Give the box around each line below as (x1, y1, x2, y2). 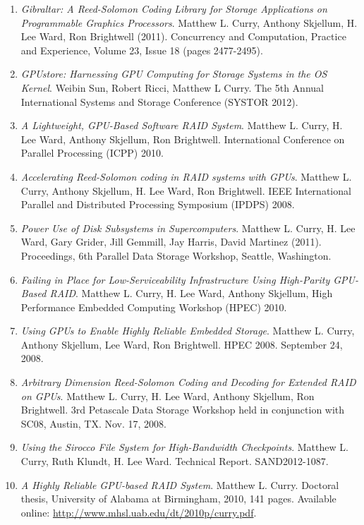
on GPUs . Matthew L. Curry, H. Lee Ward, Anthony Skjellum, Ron (20, 388, 315, 403)
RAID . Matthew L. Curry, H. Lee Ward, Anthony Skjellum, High (49, 286, 333, 301)
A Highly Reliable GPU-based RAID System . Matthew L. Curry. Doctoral (20, 477, 339, 492)
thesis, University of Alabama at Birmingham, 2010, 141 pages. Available (20, 491, 336, 506)
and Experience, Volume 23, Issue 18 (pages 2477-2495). (20, 42, 263, 57)
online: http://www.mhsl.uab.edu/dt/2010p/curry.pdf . (20, 505, 257, 519)
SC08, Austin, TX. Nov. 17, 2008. (20, 416, 166, 430)
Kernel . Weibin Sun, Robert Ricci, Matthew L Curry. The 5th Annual (20, 80, 324, 95)
